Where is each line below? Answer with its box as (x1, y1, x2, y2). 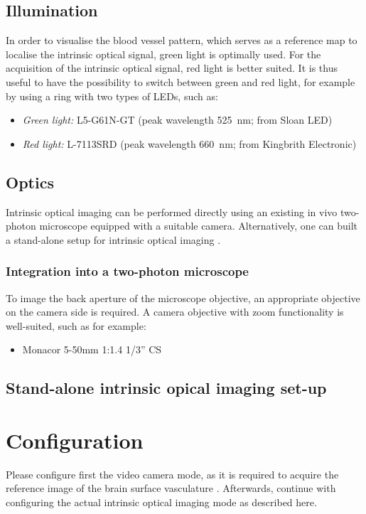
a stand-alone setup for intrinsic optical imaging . (6, 232, 221, 247)
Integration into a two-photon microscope (6, 262, 249, 280)
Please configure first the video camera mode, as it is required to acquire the (6, 466, 339, 481)
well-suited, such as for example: (6, 318, 146, 333)
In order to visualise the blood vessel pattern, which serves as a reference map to (6, 33, 357, 48)
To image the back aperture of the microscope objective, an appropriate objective (6, 290, 360, 305)
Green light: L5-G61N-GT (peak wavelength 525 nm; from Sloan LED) (22, 112, 333, 127)
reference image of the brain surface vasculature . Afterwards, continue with (6, 481, 336, 496)
